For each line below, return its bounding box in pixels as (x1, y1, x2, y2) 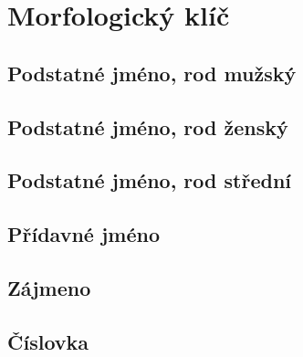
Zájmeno (7, 273, 91, 301)
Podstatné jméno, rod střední (7, 166, 292, 194)
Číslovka (7, 327, 89, 355)
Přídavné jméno (7, 220, 160, 248)
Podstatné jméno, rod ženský (7, 112, 288, 141)
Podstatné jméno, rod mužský (7, 58, 297, 87)
